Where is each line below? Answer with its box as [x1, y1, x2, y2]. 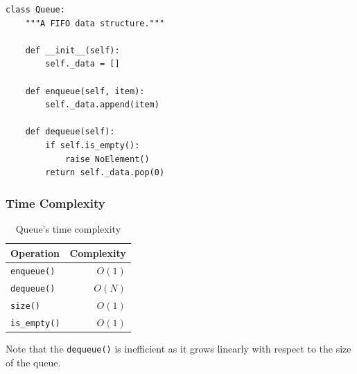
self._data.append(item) [45, 100, 159, 110]
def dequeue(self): [25, 127, 115, 137]
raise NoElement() [64, 154, 150, 164]
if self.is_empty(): [45, 140, 140, 150]
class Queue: [6, 5, 65, 15]
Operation [10, 245, 60, 260]
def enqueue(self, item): [25, 86, 145, 96]
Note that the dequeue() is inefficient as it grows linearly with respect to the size [6, 341, 351, 356]
